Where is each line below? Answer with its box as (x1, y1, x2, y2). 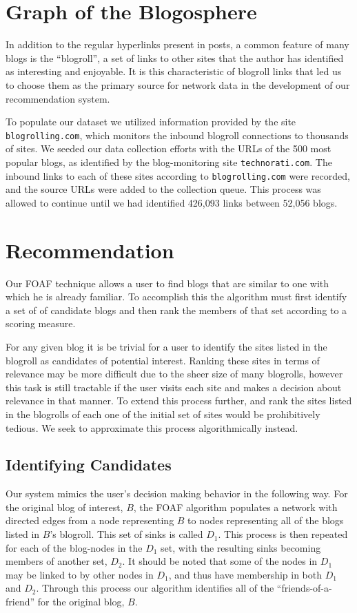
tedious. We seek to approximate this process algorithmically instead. (6, 420, 298, 435)
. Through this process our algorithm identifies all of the (36, 581, 274, 595)
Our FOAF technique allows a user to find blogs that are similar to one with (6, 276, 329, 290)
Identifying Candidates (6, 454, 172, 475)
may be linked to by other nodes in (6, 567, 154, 581)
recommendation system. (6, 91, 110, 105)
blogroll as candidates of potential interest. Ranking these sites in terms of (6, 353, 320, 367)
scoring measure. (6, 316, 76, 331)
